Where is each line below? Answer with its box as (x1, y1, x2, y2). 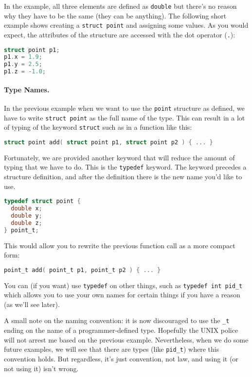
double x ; (11, 205, 42, 212)
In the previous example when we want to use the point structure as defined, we (4, 103, 245, 113)
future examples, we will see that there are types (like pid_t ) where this (4, 344, 219, 354)
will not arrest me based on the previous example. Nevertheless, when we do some (4, 334, 249, 344)
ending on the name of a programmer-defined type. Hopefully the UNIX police (4, 325, 238, 335)
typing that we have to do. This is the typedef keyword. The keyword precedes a (4, 162, 247, 172)
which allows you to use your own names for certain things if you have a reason (4, 290, 240, 300)
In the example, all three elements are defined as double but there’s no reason (4, 1, 237, 11)
